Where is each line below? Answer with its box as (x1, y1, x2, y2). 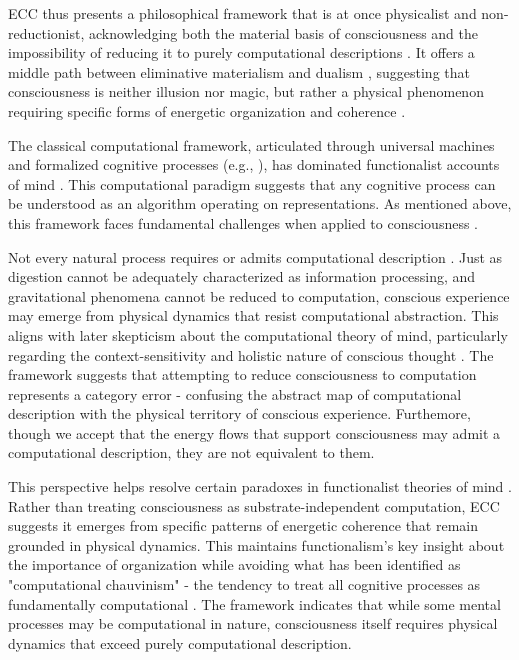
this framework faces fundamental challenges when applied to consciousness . (8, 212, 478, 233)
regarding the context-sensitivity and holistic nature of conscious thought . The (8, 344, 494, 365)
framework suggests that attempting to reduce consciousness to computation (8, 364, 477, 385)
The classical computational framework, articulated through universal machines (8, 134, 495, 155)
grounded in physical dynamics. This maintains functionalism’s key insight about (8, 534, 505, 555)
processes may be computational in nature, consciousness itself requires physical (8, 613, 498, 634)
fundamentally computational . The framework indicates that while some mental (8, 593, 501, 614)
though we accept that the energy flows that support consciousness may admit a (8, 422, 501, 443)
